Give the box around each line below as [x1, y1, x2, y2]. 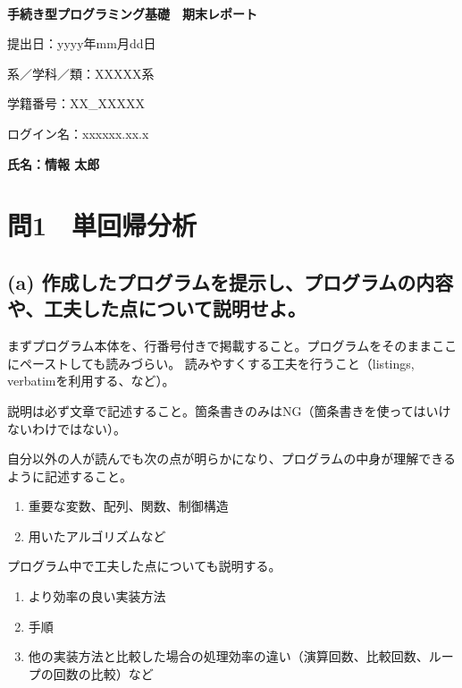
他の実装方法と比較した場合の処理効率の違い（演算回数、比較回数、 [28, 647, 429, 666]
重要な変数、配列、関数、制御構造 [28, 497, 229, 515]
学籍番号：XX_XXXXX [7, 94, 145, 113]
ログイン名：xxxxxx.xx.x [7, 123, 149, 142]
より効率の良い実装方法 [28, 587, 166, 606]
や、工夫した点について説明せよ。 [7, 294, 307, 322]
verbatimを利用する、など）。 [7, 371, 175, 390]
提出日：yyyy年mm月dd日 [7, 34, 156, 53]
